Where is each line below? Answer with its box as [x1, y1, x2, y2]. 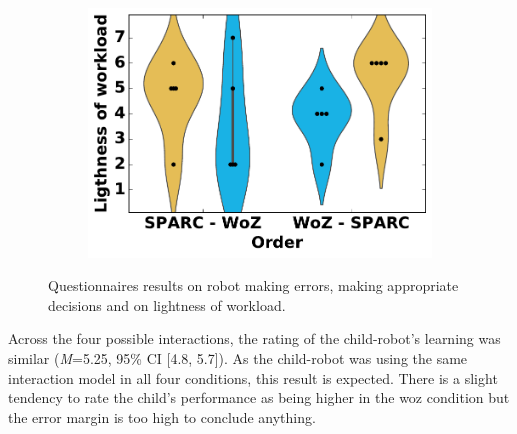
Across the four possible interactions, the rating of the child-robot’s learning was [8, 328, 501, 349]
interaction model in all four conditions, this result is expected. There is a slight [8, 367, 498, 388]
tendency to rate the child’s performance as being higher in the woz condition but [8, 387, 510, 408]
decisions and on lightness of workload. [48, 294, 286, 315]
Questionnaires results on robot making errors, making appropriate [48, 275, 459, 296]
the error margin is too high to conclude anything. [8, 406, 316, 427]
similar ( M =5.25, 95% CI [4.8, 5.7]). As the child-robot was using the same [8, 347, 468, 368]
